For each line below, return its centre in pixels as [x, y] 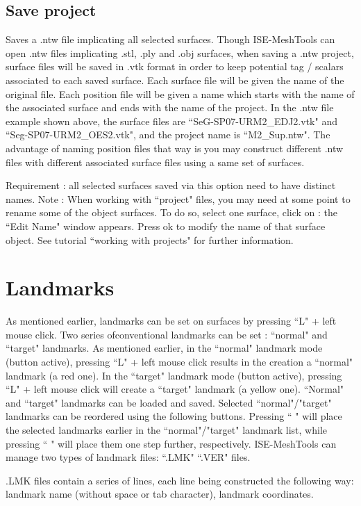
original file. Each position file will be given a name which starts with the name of [180, 93]
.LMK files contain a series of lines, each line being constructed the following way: [180, 480]
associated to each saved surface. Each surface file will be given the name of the [175, 80]
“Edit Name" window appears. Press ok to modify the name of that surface [166, 226]
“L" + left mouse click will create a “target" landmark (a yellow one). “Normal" [175, 389]
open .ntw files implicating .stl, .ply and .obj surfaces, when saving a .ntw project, [180, 52]
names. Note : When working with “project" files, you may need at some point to [178, 198]
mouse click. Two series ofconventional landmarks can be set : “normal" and [167, 334]
